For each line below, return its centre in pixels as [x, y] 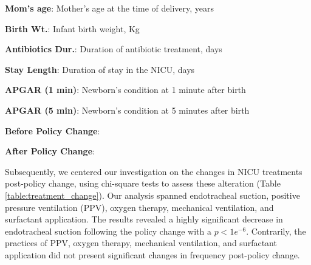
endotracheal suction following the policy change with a [108, 231]
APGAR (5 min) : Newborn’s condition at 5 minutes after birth [127, 110]
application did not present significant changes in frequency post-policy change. [152, 254]
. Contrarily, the [276, 231]
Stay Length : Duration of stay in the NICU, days [100, 69]
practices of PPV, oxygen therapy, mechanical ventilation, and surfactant [141, 243]
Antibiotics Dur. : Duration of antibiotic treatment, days [114, 49]
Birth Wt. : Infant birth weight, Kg [72, 28]
